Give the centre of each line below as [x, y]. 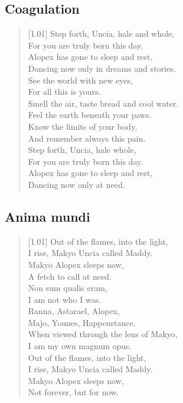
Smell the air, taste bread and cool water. [103, 103]
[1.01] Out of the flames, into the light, [98, 241]
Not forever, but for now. [73, 392]
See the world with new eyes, [80, 80]
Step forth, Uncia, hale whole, [82, 150]
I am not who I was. [65, 299]
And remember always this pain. [87, 138]
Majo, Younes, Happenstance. [82, 322]
